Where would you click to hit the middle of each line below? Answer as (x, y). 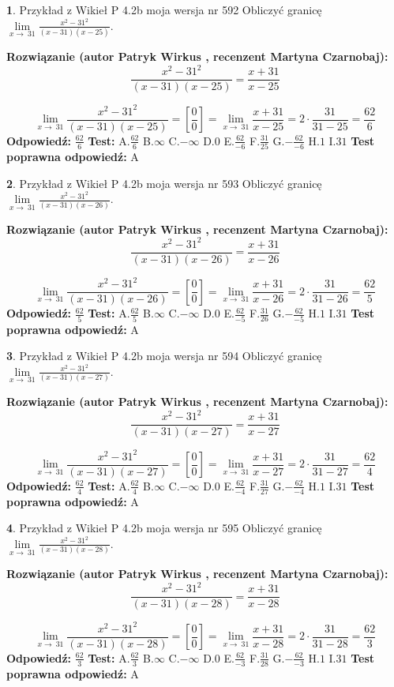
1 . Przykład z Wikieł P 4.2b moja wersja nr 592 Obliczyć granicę (164, 9)
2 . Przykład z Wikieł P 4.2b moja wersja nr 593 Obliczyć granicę (164, 183)
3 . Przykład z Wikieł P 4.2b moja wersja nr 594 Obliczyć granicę (164, 356)
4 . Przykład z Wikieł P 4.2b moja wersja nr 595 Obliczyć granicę (164, 528)
